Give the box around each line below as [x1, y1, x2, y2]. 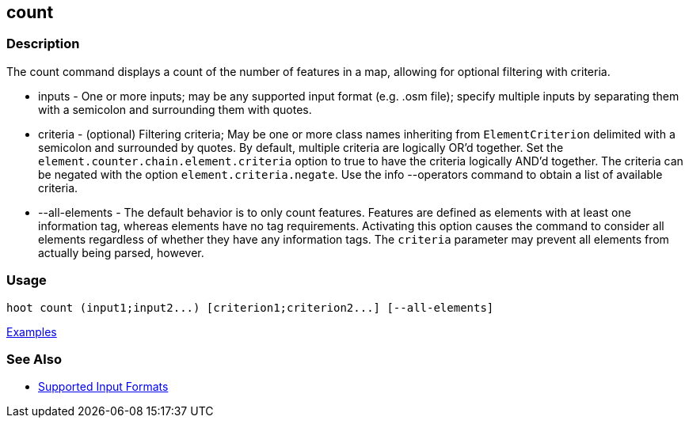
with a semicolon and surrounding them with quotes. [38, 102, 312, 116]
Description [6, 36, 80, 52]
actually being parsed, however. [38, 245, 204, 259]
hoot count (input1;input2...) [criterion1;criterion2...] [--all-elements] [6, 301, 494, 314]
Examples [6, 324, 57, 339]
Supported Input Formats [38, 380, 169, 394]
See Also [6, 350, 62, 367]
